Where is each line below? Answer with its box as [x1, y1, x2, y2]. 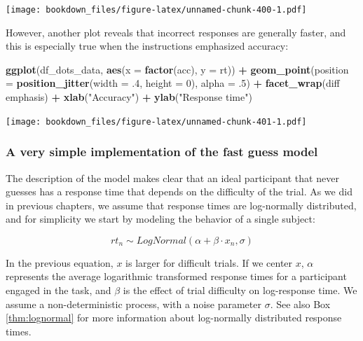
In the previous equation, [6, 255, 114, 270]
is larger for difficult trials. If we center [125, 255, 293, 270]
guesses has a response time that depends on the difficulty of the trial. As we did [6, 184, 352, 199]
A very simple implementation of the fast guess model [6, 143, 318, 160]
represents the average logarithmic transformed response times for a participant [6, 269, 347, 284]
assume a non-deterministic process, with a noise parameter [6, 296, 261, 311]
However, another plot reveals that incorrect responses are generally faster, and [6, 25, 346, 39]
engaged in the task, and [6, 283, 111, 298]
